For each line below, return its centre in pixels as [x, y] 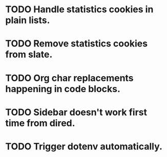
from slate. [29, 54]
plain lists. [28, 20]
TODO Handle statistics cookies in [79, 9]
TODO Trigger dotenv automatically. [84, 146]
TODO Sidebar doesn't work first [76, 112]
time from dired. [40, 123]
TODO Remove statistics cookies [76, 44]
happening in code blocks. [63, 89]
